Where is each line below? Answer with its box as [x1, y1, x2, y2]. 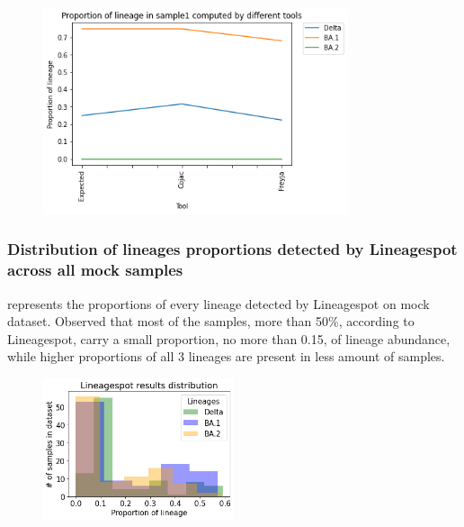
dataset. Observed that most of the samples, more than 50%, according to [7, 312, 415, 331]
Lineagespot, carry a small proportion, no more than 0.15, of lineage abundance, [7, 329, 451, 348]
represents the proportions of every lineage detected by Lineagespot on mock [7, 294, 430, 313]
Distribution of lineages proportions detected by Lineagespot [7, 238, 458, 260]
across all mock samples [7, 259, 183, 281]
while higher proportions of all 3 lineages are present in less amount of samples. [7, 347, 445, 366]
